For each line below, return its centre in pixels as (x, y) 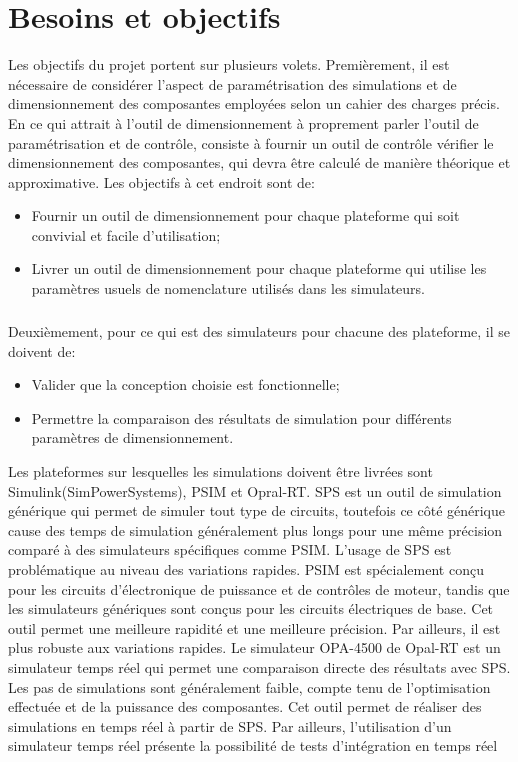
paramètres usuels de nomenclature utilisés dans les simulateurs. (228, 288)
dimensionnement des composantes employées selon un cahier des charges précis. (254, 103)
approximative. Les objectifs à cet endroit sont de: (161, 181)
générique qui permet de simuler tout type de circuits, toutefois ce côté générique (256, 510)
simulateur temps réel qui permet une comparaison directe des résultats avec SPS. (259, 666)
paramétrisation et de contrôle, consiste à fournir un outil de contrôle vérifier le (251, 142)
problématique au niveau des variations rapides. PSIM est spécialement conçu (246, 568)
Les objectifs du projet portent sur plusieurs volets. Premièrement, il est (229, 64)
